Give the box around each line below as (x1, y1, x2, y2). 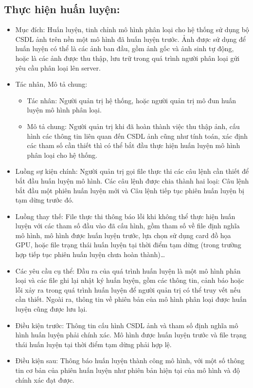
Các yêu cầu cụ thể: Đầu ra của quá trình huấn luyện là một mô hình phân (15, 265, 241, 276)
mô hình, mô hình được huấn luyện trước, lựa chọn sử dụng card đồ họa (15, 230, 231, 240)
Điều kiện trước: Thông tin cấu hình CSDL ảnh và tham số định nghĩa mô (15, 320, 238, 330)
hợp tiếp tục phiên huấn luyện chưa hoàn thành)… (15, 249, 165, 259)
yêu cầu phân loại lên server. (15, 62, 101, 73)
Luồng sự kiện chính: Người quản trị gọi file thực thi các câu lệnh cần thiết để (15, 166, 249, 176)
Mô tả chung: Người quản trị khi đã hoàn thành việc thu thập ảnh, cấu (27, 121, 240, 131)
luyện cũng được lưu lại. (15, 304, 88, 314)
